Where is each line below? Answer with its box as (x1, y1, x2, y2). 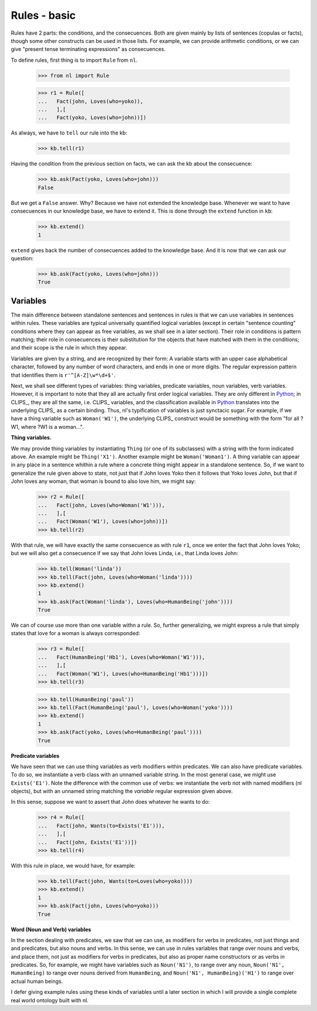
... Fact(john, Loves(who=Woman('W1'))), (38, 502, 166, 508)
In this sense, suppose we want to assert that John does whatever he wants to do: (11, 798, 210, 805)
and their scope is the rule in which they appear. (11, 344, 127, 351)
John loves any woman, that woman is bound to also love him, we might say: (11, 478, 196, 485)
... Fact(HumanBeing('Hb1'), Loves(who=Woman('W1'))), (38, 654, 205, 660)
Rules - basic (11, 9, 76, 22)
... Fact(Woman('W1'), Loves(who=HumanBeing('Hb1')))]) (38, 670, 208, 677)
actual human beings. (11, 978, 63, 985)
